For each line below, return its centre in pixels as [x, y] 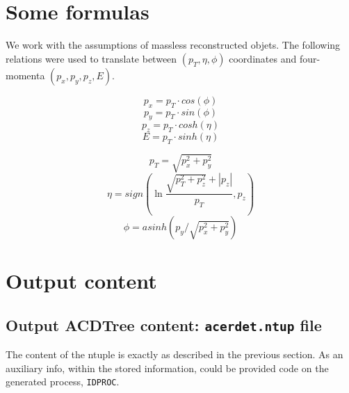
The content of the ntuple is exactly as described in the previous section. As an [174, 354]
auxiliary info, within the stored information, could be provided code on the [167, 368]
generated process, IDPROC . [63, 382]
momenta [25, 75]
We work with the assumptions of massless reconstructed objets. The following [173, 45]
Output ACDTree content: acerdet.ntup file [164, 324]
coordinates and [263, 58]
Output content [81, 281]
